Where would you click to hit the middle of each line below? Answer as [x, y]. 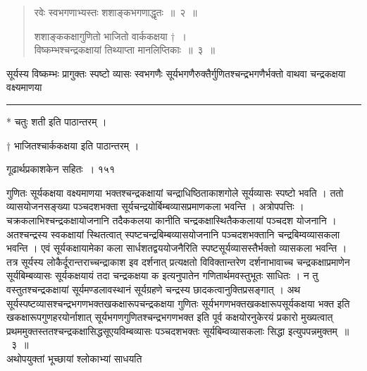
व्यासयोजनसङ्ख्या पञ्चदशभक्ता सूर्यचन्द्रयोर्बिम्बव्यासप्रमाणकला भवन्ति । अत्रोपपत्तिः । [155, 206]
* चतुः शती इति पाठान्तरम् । [57, 121]
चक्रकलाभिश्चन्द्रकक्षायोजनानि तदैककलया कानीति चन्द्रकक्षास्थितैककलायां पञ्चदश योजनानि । [172, 220]
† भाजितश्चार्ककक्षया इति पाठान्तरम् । [73, 145]
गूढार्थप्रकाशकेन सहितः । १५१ [61, 169]
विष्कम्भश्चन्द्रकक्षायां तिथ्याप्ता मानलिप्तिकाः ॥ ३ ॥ [124, 50]
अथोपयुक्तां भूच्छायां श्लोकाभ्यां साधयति [74, 358]
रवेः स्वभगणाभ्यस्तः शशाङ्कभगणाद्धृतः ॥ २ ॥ [116, 12]
